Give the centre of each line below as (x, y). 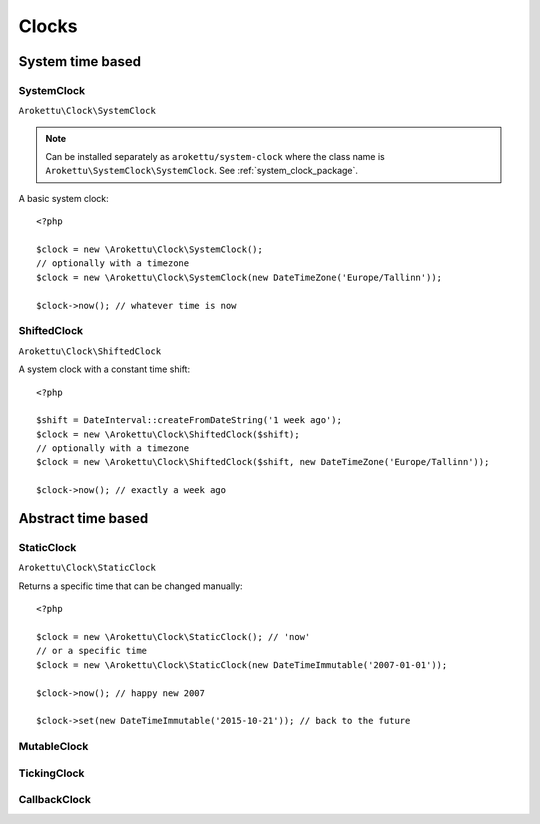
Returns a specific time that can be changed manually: (131, 586)
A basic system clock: (63, 198)
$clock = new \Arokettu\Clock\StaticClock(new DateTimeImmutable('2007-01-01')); (242, 664)
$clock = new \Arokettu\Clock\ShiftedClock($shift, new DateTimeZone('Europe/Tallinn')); (263, 462)
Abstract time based (83, 518)
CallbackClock (55, 800)
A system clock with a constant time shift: (104, 369)
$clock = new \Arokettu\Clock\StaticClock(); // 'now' (173, 636)
